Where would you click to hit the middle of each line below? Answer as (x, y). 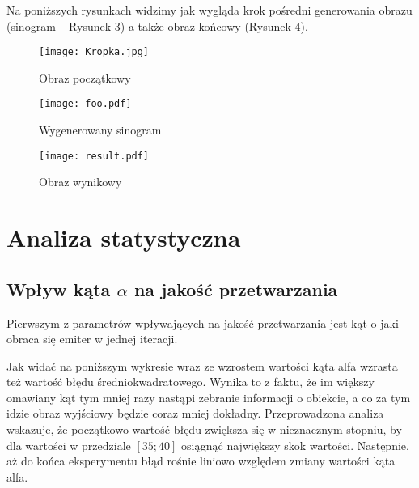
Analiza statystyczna (124, 238)
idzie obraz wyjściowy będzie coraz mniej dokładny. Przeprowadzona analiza (195, 413)
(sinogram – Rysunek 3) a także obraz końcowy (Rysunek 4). (157, 25)
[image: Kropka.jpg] (94, 52)
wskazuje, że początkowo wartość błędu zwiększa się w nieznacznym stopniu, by (204, 429)
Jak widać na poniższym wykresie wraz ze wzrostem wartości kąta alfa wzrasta (202, 365)
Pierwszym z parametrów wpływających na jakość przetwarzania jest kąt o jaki (203, 323)
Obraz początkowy (85, 77)
